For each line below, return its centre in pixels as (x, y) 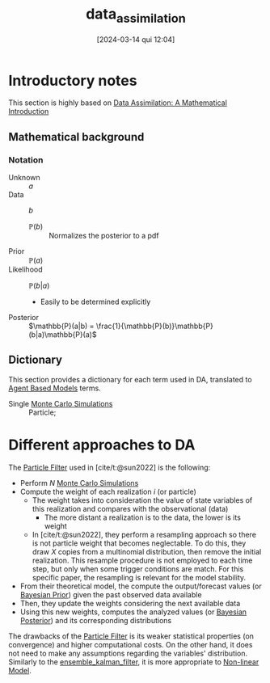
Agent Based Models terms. (55, 388)
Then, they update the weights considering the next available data (130, 603)
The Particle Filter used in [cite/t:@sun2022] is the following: (110, 467)
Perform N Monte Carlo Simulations (79, 483)
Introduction (29, 112)
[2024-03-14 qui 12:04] (136, 39)
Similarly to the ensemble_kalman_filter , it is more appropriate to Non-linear (134, 662)
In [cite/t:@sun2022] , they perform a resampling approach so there (144, 534)
